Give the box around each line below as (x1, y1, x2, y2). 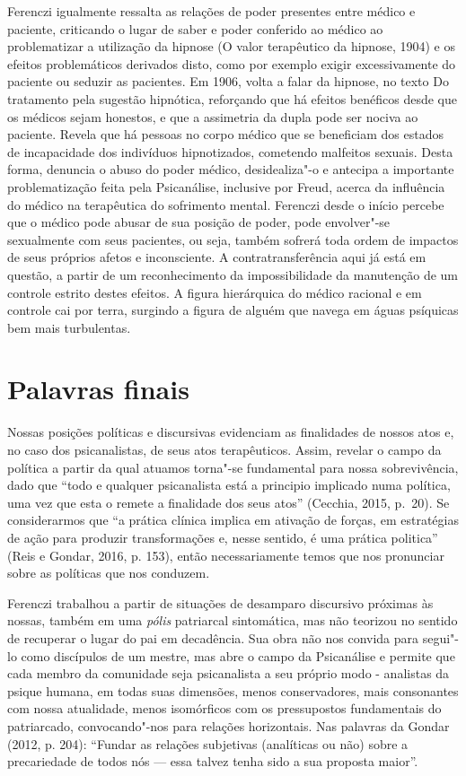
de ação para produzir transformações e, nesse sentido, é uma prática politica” (7, 528, 438, 546)
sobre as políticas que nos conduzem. (7, 563, 210, 582)
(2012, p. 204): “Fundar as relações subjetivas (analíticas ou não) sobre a (7, 734, 409, 753)
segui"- (422, 628, 460, 647)
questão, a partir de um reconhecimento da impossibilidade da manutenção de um (7, 265, 459, 283)
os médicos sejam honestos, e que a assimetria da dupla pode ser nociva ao (7, 107, 418, 126)
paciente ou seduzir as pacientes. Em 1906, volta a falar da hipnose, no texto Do (7, 72, 449, 91)
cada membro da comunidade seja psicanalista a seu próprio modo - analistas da (7, 664, 450, 683)
